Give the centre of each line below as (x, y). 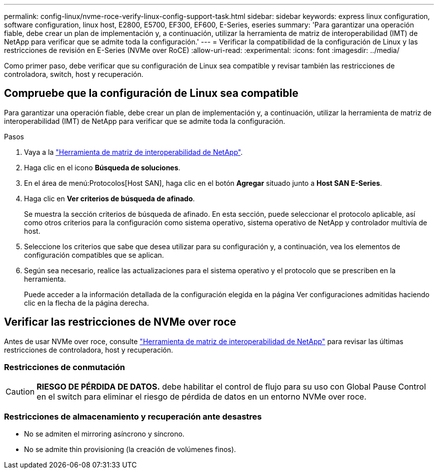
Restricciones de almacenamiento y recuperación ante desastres (133, 416)
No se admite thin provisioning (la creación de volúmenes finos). (130, 450)
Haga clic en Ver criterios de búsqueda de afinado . (109, 198)
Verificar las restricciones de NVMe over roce (120, 322)
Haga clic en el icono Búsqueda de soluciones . (102, 167)
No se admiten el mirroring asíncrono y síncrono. (104, 434)
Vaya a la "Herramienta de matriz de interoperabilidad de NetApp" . (133, 152)
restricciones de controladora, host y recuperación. (88, 350)
